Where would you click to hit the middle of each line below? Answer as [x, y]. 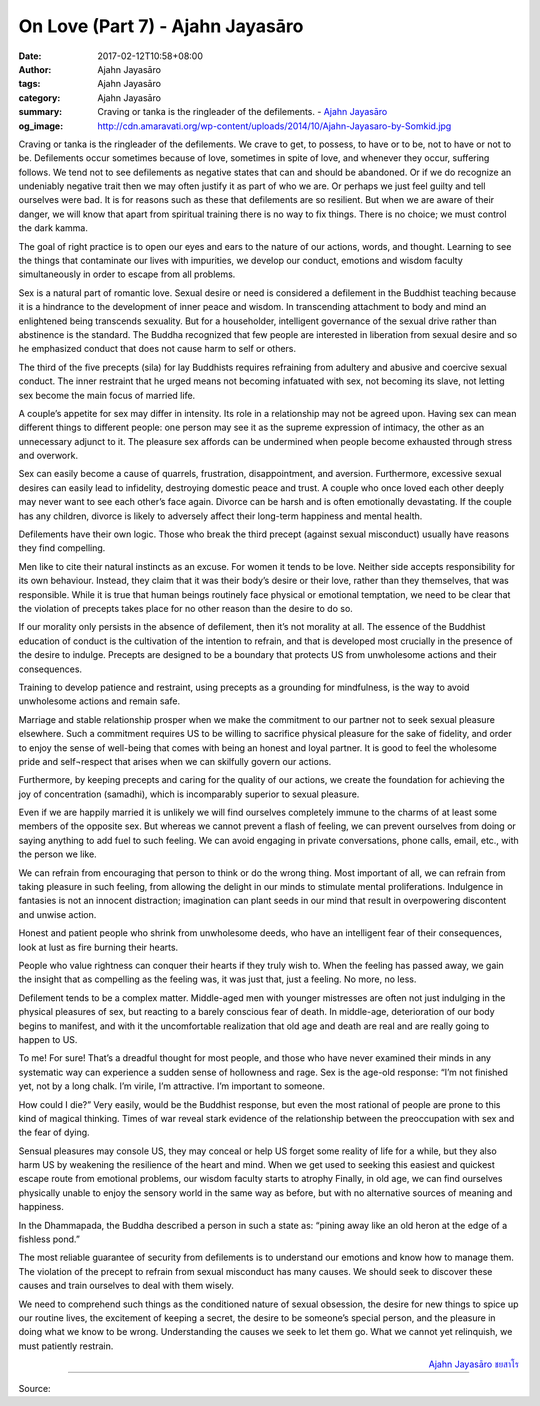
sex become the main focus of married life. [107, 395]
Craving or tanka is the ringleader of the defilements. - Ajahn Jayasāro [242, 112]
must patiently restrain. [66, 1346]
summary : [40, 112]
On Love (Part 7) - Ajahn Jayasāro [161, 26]
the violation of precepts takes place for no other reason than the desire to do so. [186, 608]
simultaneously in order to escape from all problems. [127, 274]
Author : [35, 69]
